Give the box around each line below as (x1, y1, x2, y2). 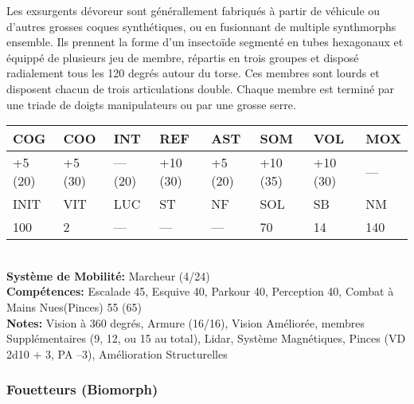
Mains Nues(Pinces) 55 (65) (6, 298, 142, 315)
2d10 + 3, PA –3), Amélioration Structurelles (6, 345, 228, 362)
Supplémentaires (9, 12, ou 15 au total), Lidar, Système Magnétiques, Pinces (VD (6, 330, 406, 347)
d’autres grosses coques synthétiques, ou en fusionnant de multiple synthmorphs (6, 18, 396, 34)
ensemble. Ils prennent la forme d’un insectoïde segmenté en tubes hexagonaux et (6, 33, 404, 50)
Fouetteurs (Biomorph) (6, 379, 158, 399)
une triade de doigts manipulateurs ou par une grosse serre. (6, 96, 296, 112)
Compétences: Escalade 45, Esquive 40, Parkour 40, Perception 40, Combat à (6, 283, 394, 300)
